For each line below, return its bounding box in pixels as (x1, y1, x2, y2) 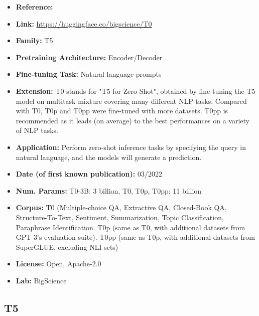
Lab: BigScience (16, 275, 67, 285)
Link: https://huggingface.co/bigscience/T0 (16, 18, 152, 29)
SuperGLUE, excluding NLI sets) (16, 241, 118, 252)
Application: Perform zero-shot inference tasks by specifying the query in (16, 141, 246, 152)
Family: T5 (16, 35, 53, 46)
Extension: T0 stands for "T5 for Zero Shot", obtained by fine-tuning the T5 (16, 85, 255, 96)
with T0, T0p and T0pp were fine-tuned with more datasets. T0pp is (16, 105, 228, 116)
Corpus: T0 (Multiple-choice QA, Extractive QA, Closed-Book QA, (16, 202, 227, 213)
